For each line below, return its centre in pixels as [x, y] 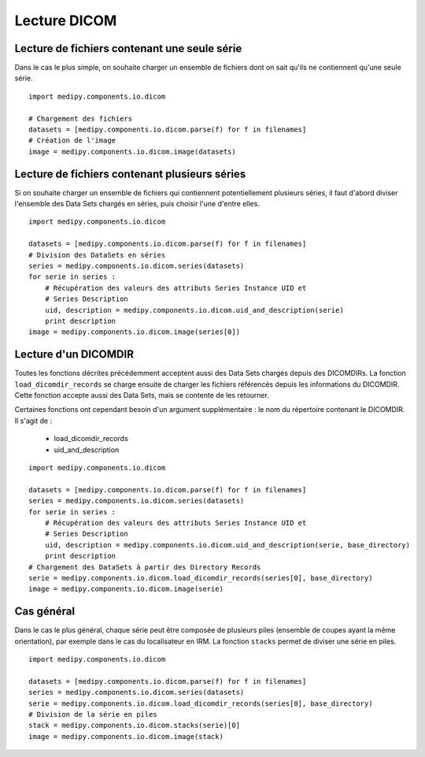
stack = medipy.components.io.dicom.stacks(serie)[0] [134, 725]
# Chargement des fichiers [81, 119]
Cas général [44, 612]
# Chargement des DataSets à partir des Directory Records [145, 567]
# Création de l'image [72, 141]
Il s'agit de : [33, 421]
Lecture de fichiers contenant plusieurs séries [130, 174]
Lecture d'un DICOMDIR [74, 354]
